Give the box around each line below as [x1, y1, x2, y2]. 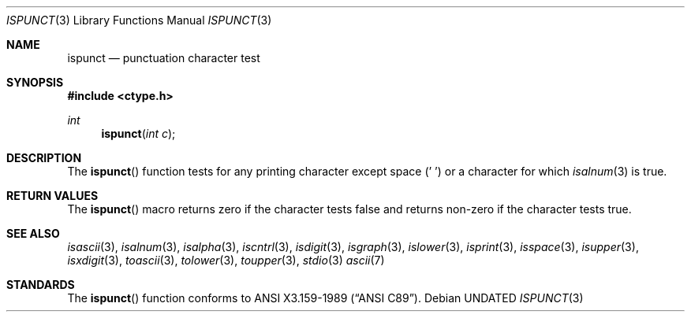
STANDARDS [6, 278, 75, 291]
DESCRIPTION [6, 151, 82, 165]
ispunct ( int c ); [101, 127, 176, 140]
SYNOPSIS [6, 76, 64, 89]
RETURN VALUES [6, 189, 99, 202]
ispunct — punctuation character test [67, 51, 260, 65]
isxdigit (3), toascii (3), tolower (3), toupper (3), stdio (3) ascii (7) [67, 253, 385, 267]
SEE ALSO [6, 227, 60, 240]
